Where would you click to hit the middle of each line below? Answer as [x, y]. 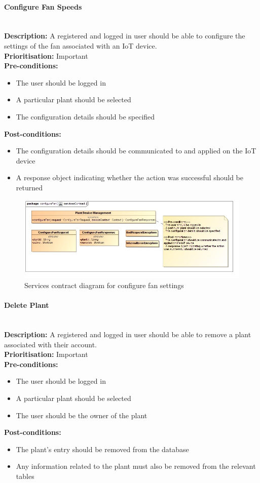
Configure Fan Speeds [43, 6]
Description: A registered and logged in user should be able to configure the [125, 36]
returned [29, 187]
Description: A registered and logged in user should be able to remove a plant [128, 334]
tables [25, 476]
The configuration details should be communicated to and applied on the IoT [136, 151]
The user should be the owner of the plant [82, 415]
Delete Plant [27, 305]
